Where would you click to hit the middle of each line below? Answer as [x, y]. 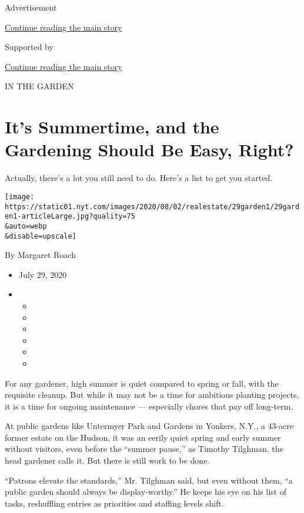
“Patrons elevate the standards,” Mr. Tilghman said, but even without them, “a [149, 480]
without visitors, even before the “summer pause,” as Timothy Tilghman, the [144, 449]
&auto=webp [26, 226]
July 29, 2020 [43, 274]
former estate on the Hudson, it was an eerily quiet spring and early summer [143, 437]
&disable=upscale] [41, 236]
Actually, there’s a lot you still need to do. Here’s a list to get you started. [139, 178]
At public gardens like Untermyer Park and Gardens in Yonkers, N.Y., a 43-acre [149, 426]
